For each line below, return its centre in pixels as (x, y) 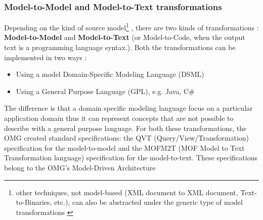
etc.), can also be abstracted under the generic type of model (148, 202)
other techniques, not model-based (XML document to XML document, (127, 192)
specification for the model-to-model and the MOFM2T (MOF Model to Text (124, 147)
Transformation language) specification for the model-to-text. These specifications (131, 158)
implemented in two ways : (46, 57)
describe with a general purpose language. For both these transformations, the (125, 128)
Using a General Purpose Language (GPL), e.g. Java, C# (105, 91)
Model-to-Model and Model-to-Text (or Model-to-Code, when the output (125, 37)
